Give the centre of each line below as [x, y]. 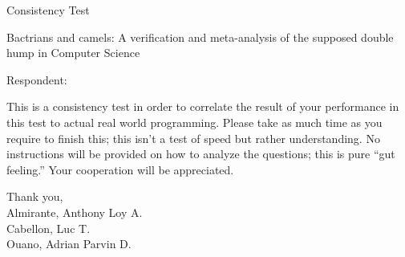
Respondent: [37, 79]
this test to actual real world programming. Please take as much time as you [194, 122]
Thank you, [35, 196]
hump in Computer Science [73, 53]
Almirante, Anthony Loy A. [75, 212]
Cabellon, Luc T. [49, 228]
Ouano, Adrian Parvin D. [69, 244]
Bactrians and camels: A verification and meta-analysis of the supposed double [200, 37]
